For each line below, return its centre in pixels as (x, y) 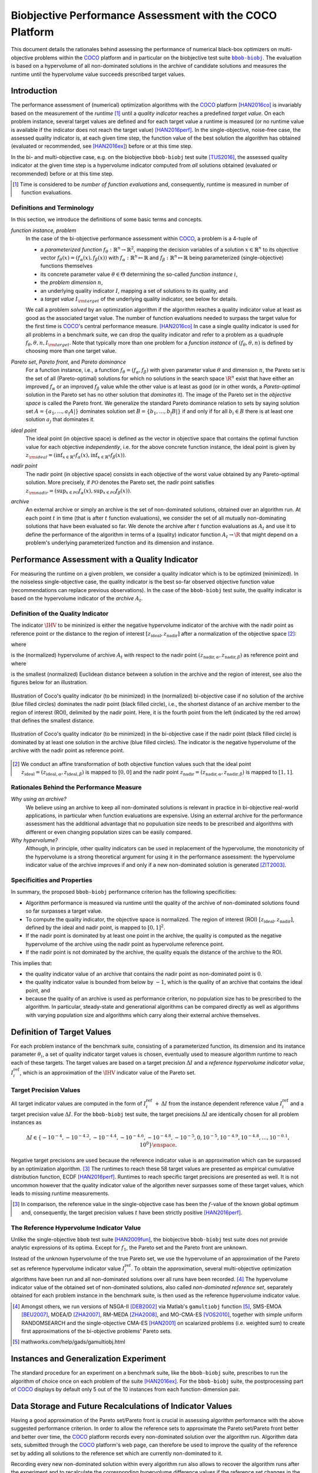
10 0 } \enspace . (158, 1145)
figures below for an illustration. (49, 682)
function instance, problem (44, 230)
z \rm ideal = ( (41, 456)
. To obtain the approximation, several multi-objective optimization (211, 1268)
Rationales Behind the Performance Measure (76, 787)
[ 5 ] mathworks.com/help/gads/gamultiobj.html (69, 1342)
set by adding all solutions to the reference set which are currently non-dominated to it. (117, 1453)
